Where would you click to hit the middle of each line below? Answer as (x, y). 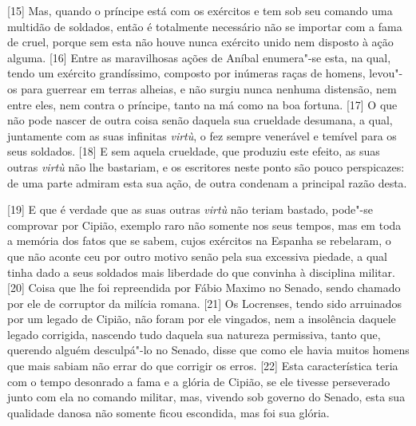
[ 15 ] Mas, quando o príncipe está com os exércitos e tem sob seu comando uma (200, 10)
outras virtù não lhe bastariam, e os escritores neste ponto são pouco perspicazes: (206, 166)
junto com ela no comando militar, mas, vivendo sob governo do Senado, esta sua (206, 397)
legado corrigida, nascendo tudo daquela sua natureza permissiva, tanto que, (194, 334)
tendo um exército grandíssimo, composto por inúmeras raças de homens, (186, 73)
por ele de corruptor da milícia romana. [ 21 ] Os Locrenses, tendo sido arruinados (205, 303)
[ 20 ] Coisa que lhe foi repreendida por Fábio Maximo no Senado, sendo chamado (204, 288)
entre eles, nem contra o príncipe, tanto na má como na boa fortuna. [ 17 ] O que (202, 104)
